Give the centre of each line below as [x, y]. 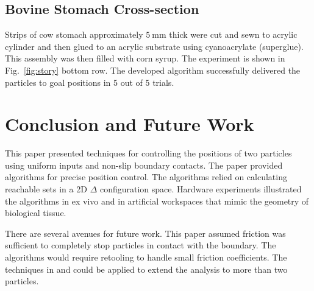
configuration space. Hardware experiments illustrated [201, 189]
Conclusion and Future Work [130, 124]
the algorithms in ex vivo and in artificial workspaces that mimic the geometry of [157, 201]
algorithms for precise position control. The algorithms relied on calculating [146, 177]
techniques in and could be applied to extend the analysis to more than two [146, 269]
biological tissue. [36, 213]
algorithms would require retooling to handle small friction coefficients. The [146, 257]
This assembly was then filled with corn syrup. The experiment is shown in [145, 58]
